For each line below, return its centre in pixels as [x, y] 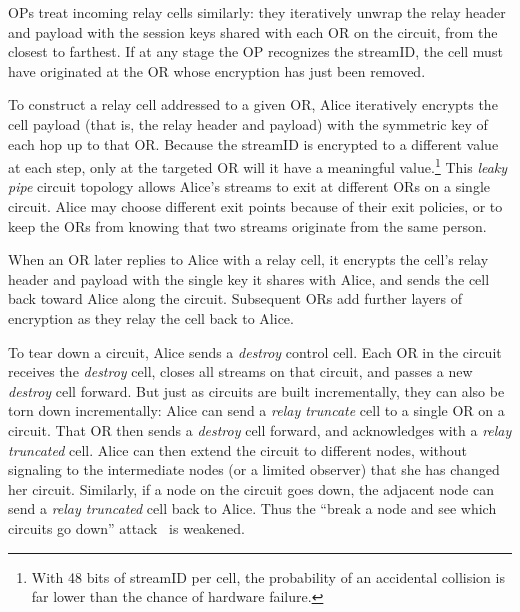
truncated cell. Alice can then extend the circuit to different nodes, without [237, 449]
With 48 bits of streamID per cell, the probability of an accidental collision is [268, 576]
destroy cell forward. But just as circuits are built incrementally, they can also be [256, 390]
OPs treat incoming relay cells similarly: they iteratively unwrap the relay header [257, 12]
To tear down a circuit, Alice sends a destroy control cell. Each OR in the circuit [255, 351]
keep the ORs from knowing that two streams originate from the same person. [247, 225]
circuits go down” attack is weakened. [126, 527]
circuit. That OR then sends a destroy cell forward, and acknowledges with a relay [260, 429]
